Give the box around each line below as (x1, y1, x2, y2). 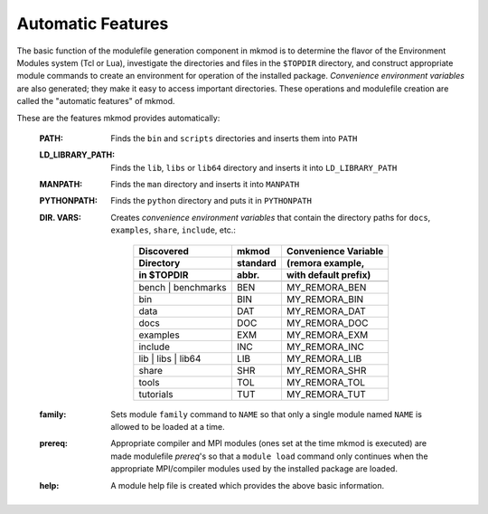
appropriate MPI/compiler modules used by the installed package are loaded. (110, 463, 398, 474)
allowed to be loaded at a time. (110, 422, 225, 433)
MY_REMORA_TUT (286, 387, 366, 400)
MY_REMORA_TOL (286, 376, 366, 388)
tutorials (138, 387, 174, 400)
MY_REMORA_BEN (286, 281, 367, 293)
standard (236, 256, 277, 269)
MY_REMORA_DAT (286, 304, 366, 317)
